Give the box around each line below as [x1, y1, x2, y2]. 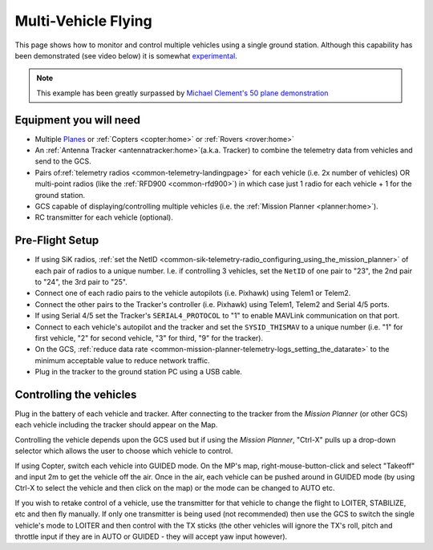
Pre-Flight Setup [14, 233, 99, 248]
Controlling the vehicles [14, 387, 137, 401]
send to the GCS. [34, 156, 91, 166]
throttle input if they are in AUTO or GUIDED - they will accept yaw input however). [14, 532, 288, 541]
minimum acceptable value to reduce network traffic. [34, 355, 210, 365]
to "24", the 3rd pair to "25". [34, 277, 127, 287]
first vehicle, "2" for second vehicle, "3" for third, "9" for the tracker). [34, 334, 264, 342]
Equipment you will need [14, 113, 140, 127]
